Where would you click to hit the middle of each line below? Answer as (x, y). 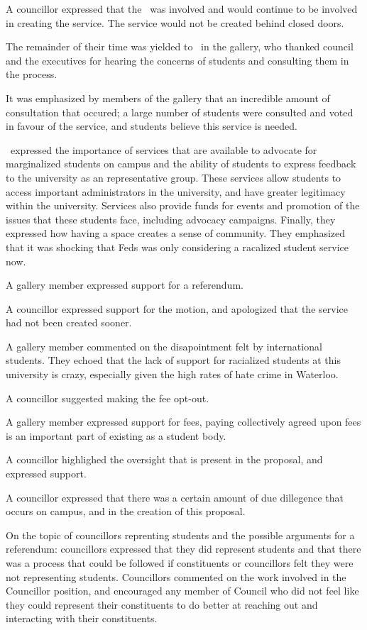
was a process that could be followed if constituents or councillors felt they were (180, 563)
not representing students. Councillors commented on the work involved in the (176, 576)
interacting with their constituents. (82, 618)
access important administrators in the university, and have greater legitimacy (176, 191)
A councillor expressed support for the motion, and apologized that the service (177, 308)
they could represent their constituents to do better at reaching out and (162, 604)
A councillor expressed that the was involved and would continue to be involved (182, 9)
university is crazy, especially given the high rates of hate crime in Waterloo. (172, 374)
